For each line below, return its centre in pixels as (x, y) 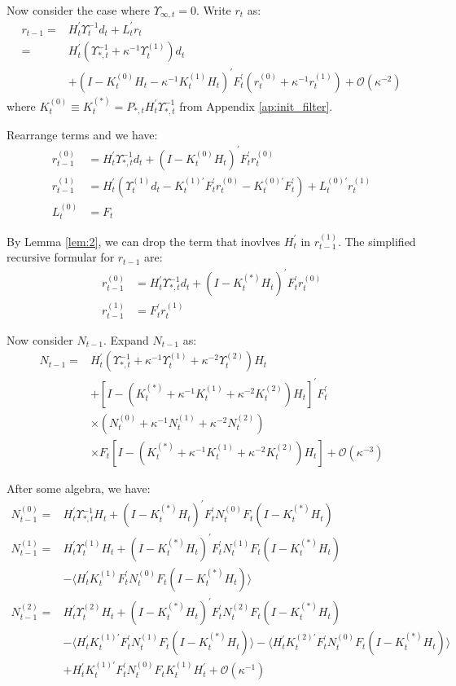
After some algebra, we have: (79, 488)
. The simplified (377, 241)
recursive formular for (61, 257)
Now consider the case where (78, 10)
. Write (213, 10)
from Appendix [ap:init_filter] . (256, 106)
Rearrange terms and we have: (82, 134)
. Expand (126, 339)
